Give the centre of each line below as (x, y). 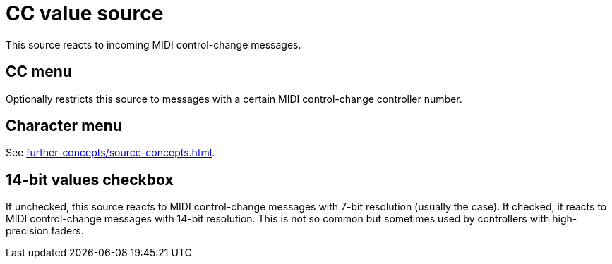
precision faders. (45, 231)
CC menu (39, 72)
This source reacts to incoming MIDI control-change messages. (154, 44)
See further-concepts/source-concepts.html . (110, 153)
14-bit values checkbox (90, 180)
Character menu (64, 126)
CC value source (85, 13)
